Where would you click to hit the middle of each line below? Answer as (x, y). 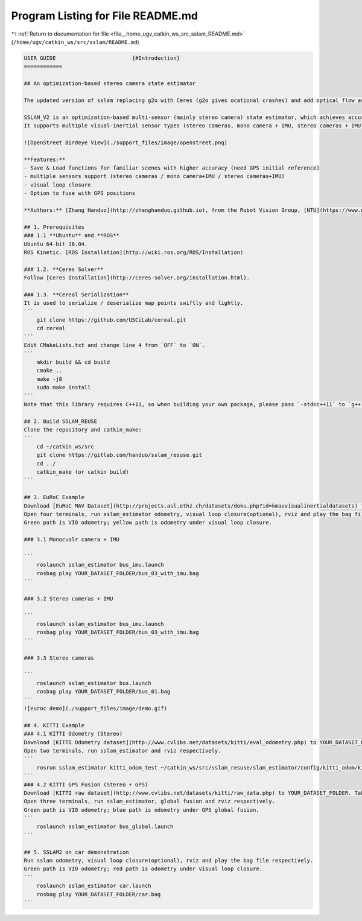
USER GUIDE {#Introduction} (102, 58)
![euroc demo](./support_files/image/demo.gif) (95, 708)
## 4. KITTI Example (54, 725)
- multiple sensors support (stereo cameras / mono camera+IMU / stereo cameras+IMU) (154, 176)
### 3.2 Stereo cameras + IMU (68, 598)
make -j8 (49, 379)
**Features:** (45, 159)
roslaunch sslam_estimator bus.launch (94, 683)
